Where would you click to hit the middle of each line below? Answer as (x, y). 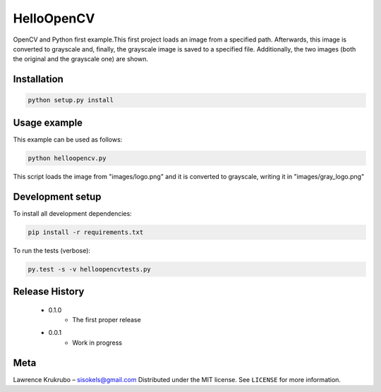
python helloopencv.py (67, 158)
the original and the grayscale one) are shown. (80, 59)
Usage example (48, 122)
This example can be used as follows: (68, 139)
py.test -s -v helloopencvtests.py (89, 269)
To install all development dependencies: (72, 213)
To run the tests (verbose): (52, 250)
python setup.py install (71, 100)
